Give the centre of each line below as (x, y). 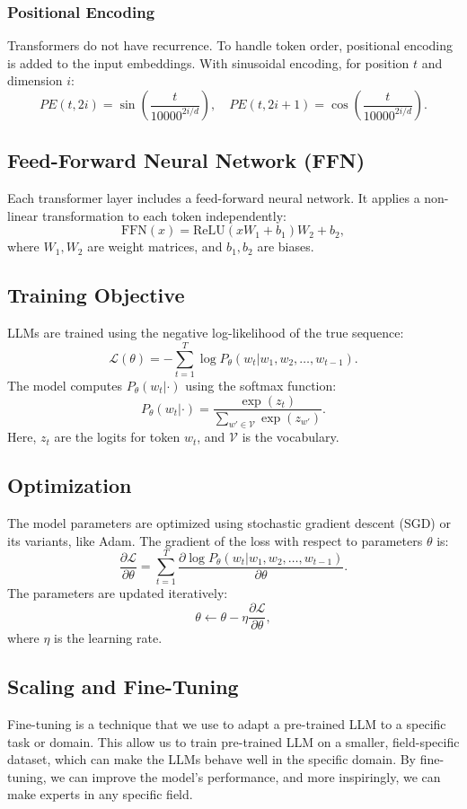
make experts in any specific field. (100, 794)
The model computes (65, 385)
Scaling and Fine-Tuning (123, 686)
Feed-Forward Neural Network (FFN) (186, 160)
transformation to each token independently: (164, 215)
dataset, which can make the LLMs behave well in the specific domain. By (211, 759)
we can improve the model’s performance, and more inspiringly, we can (246, 776)
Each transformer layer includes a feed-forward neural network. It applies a (214, 198)
